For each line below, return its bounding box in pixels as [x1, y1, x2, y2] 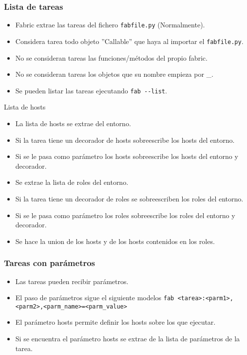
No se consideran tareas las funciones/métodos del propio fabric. [15, 52, 208, 63]
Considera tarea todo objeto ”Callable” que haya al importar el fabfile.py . [15, 36, 244, 46]
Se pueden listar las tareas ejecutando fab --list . [15, 85, 167, 95]
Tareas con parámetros [4, 257, 95, 269]
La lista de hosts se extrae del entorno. [15, 118, 131, 128]
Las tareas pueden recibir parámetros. [15, 276, 129, 286]
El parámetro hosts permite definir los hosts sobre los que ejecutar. [15, 317, 216, 327]
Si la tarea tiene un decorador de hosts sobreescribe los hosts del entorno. [15, 134, 235, 145]
